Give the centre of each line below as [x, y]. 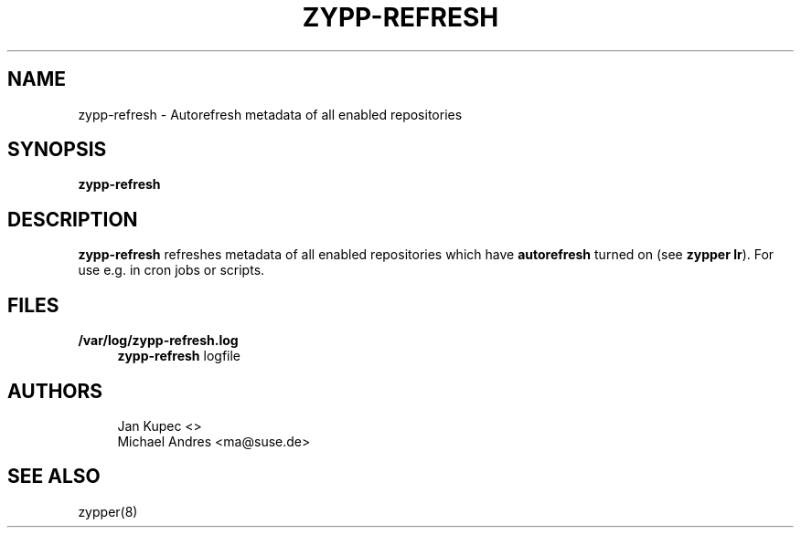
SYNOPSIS [57, 150]
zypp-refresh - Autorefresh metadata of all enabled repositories [270, 114]
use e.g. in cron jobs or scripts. [171, 270]
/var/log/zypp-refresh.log [158, 341]
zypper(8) [108, 511]
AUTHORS [55, 391]
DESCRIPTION [73, 219]
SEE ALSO [54, 477]
